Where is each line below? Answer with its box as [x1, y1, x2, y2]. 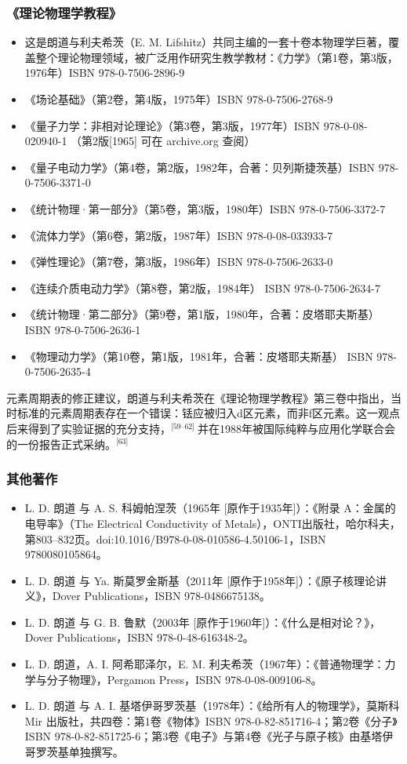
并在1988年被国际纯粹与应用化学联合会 [197, 420, 395, 436]
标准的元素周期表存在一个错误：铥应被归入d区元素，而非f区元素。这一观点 [16, 405, 401, 421]
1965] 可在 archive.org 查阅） [112, 133, 256, 149]
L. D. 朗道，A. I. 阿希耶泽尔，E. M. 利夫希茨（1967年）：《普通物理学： [24, 656, 385, 672]
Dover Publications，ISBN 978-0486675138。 [52, 588, 271, 604]
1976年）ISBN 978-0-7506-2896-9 [24, 64, 185, 81]
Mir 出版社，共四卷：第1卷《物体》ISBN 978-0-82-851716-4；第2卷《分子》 [24, 712, 398, 729]
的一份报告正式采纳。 [6, 435, 116, 452]
